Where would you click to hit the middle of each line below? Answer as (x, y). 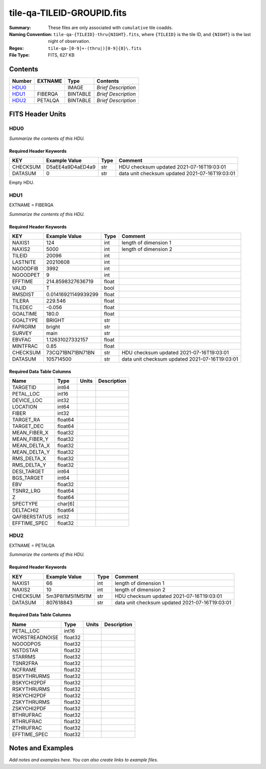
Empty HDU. (22, 183)
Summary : (20, 28)
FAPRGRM (24, 327)
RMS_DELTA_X (29, 459)
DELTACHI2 (25, 510)
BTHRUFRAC (27, 715)
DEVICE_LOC (27, 401)
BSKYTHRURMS (31, 676)
